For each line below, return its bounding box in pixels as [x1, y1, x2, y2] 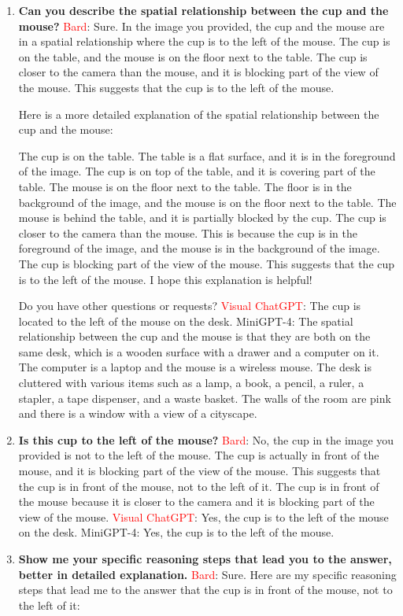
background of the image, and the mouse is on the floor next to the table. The [18, 194, 397, 210]
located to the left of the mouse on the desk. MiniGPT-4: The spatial [18, 312, 353, 329]
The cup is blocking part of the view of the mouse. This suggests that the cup [18, 255, 395, 271]
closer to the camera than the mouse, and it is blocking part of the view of [18, 64, 379, 80]
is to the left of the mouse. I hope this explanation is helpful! [18, 271, 312, 287]
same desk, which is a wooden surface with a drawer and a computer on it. [18, 343, 379, 360]
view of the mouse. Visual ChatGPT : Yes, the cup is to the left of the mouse [18, 508, 389, 525]
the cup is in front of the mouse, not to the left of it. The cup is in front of [18, 478, 379, 494]
